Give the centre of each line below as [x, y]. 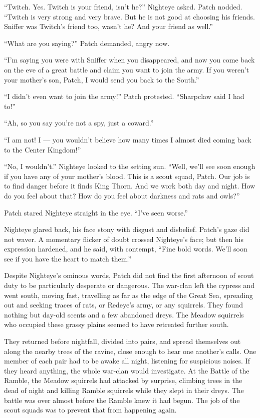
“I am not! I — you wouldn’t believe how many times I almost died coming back [128, 139]
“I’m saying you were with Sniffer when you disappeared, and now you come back [129, 60]
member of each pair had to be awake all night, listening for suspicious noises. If [127, 361]
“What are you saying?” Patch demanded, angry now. [87, 43]
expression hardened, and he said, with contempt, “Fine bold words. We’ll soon [126, 249]
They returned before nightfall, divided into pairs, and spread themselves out [122, 341]
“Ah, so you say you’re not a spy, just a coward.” [79, 123]
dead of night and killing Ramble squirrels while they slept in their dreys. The [124, 390]
